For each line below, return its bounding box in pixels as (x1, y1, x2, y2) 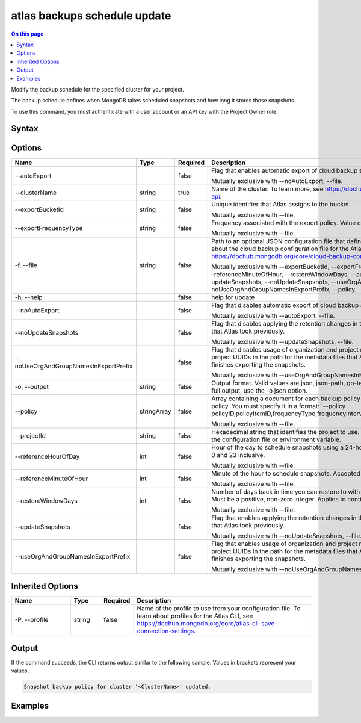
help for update (211, 293, 255, 301)
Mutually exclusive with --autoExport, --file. (211, 311, 335, 320)
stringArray (139, 407, 171, 415)
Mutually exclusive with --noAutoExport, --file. (211, 176, 343, 185)
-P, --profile (14, 616, 49, 624)
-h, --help (14, 293, 43, 301)
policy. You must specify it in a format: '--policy (211, 402, 346, 410)
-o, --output (14, 382, 49, 391)
